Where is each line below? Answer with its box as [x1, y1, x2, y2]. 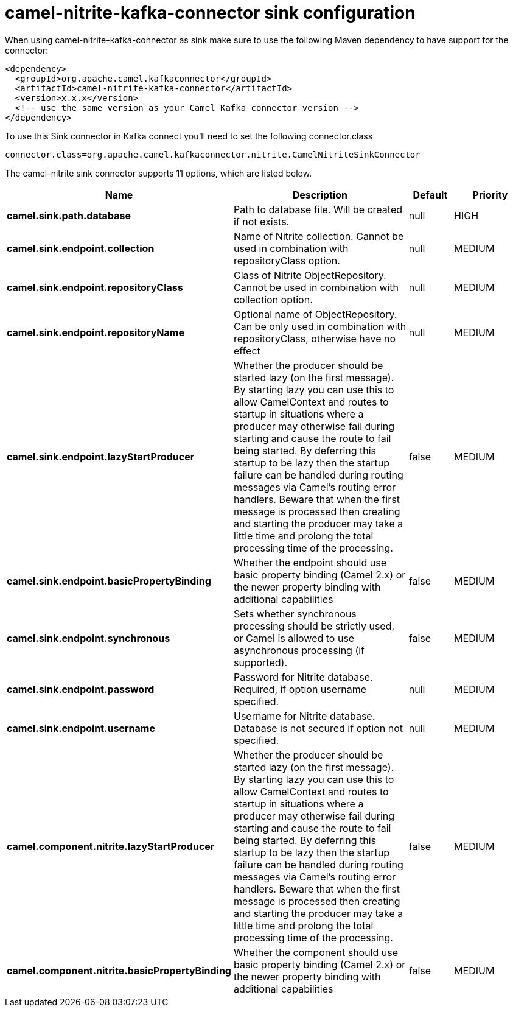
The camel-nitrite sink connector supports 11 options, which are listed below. [5, 167, 312, 178]
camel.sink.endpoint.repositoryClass [7, 281, 183, 293]
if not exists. [233, 215, 290, 228]
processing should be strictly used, [233, 619, 395, 632]
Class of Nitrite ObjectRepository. [233, 269, 386, 281]
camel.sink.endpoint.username [7, 722, 155, 734]
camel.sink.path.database [7, 209, 131, 222]
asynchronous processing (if [233, 644, 365, 656]
